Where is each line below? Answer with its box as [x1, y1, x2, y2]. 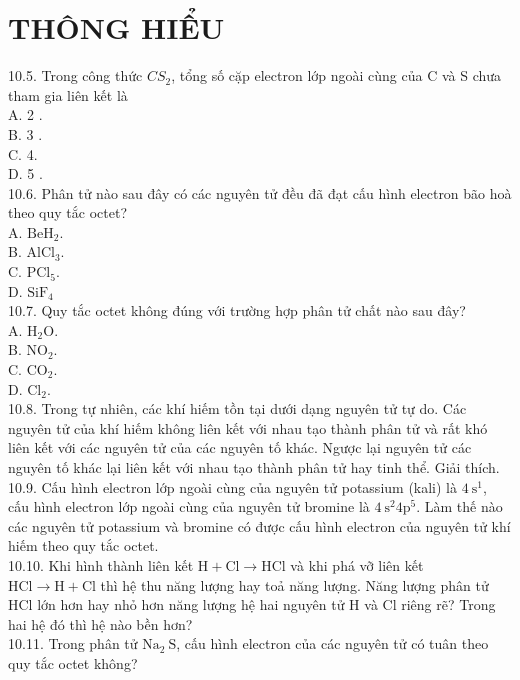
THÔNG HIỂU [8, 7, 225, 48]
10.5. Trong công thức [8, 65, 143, 86]
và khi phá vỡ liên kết [290, 554, 424, 575]
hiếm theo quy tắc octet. [8, 535, 159, 556]
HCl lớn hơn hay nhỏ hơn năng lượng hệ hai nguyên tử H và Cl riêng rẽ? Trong [8, 594, 496, 615]
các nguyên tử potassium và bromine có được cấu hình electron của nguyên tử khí [8, 515, 511, 536]
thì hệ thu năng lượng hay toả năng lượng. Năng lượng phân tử [100, 574, 489, 595]
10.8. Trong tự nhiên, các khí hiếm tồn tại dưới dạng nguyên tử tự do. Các [8, 398, 467, 419]
